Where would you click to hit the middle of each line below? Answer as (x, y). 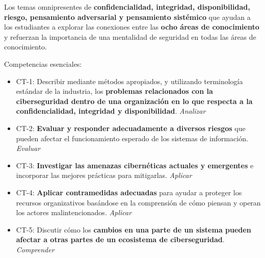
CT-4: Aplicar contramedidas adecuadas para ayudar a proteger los (129, 192)
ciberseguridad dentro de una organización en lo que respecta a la (134, 101)
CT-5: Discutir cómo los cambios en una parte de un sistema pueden (134, 229)
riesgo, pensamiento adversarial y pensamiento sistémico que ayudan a (127, 17)
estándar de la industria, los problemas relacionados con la (114, 91)
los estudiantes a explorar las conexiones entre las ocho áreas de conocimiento (132, 27)
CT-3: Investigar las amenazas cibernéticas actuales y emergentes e (135, 165)
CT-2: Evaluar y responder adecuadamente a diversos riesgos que (131, 128)
